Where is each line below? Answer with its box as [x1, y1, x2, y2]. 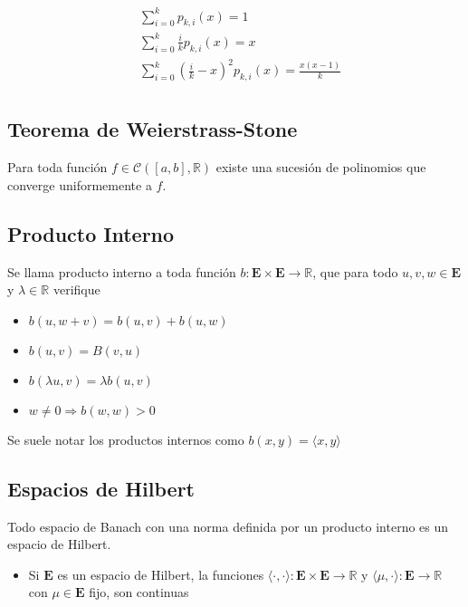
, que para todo [312, 262, 398, 281]
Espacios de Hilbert [7, 474, 195, 502]
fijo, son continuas [89, 583, 189, 602]
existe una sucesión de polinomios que [215, 158, 426, 177]
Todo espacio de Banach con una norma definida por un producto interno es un [7, 516, 449, 535]
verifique [53, 280, 100, 299]
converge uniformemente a [7, 175, 152, 194]
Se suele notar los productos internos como [7, 429, 244, 448]
